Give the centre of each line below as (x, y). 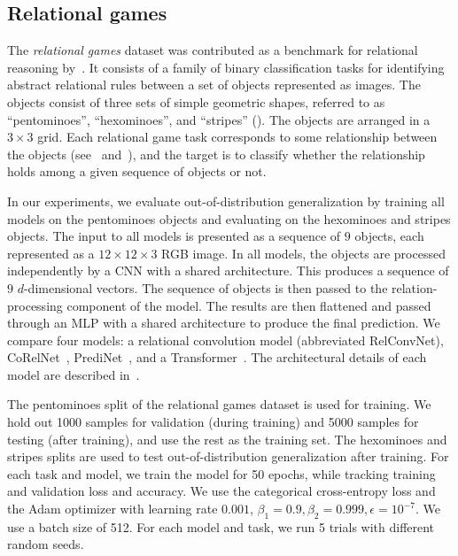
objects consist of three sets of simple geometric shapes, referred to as (196, 101)
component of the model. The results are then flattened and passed (249, 305)
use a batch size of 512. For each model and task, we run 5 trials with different (221, 526)
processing (35, 305)
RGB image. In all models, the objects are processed (303, 253)
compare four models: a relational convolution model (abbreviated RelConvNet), (225, 340)
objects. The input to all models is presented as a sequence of (174, 236)
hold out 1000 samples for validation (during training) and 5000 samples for (213, 422)
